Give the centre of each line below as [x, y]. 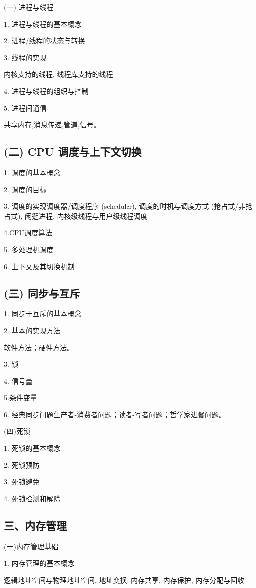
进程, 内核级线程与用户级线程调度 [93, 215]
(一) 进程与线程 [29, 7]
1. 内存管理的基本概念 [39, 563]
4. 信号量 [18, 381]
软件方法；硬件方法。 [39, 347]
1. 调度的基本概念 [32, 172]
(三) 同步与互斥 [42, 293]
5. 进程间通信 [25, 108]
